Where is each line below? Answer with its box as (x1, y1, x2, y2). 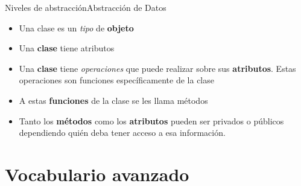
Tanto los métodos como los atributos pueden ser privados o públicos (19, 114, 284, 127)
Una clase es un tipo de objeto (19, 21, 134, 34)
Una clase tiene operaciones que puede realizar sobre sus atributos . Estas (19, 62, 296, 74)
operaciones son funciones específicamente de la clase (19, 74, 214, 86)
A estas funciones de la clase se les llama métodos (19, 94, 208, 106)
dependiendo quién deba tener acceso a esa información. (19, 126, 226, 139)
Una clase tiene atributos (19, 42, 115, 54)
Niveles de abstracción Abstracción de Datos (5, 1, 166, 13)
